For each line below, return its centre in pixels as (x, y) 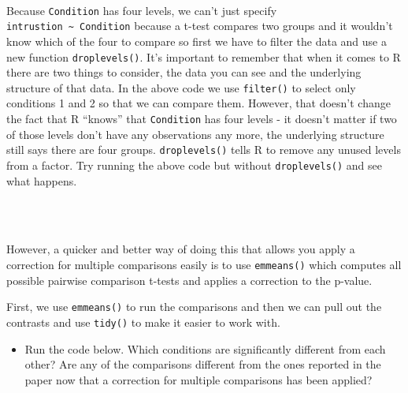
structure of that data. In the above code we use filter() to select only (181, 87)
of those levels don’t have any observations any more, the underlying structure (195, 134)
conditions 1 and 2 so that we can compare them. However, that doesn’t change (198, 103)
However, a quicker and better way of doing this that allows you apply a (181, 249)
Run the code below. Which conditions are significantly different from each (205, 348)
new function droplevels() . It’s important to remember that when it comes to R (204, 56)
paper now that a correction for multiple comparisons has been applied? (198, 379)
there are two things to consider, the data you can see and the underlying (184, 72)
